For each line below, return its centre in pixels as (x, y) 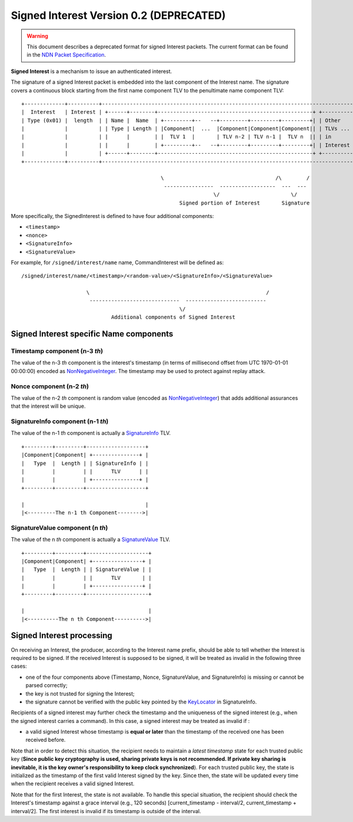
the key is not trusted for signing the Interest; (80, 694)
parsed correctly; (46, 685)
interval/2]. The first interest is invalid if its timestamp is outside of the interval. (106, 811)
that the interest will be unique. (48, 406)
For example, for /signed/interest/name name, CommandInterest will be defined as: (117, 262)
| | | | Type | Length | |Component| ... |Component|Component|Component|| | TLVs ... (186, 129)
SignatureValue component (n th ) (59, 527)
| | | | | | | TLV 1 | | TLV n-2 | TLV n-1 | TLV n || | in (176, 137)
